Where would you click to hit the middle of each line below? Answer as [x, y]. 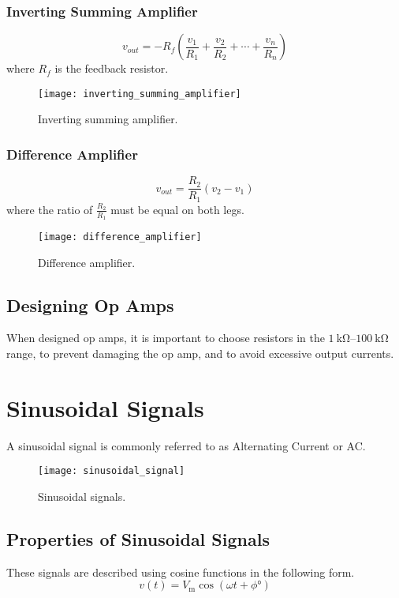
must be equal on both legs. [177, 209]
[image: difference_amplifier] [120, 237]
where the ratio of [50, 209]
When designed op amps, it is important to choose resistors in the [166, 338]
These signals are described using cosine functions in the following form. [181, 572]
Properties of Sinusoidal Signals [138, 539]
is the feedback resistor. [112, 68]
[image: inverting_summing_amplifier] [140, 94]
